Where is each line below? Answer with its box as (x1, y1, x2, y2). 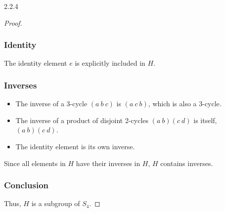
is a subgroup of (31, 198, 80, 209)
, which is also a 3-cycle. (148, 98, 222, 109)
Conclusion (4, 179, 48, 191)
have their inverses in (76, 158, 140, 168)
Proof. (4, 17, 22, 28)
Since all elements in (4, 158, 66, 168)
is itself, (193, 115, 217, 125)
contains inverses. (160, 158, 213, 168)
